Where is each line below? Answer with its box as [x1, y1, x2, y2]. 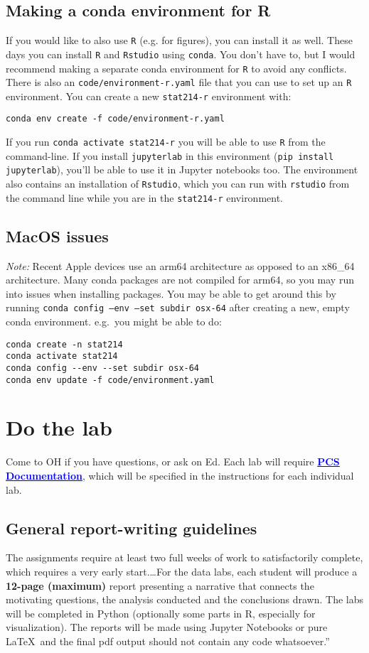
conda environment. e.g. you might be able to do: [6, 314, 222, 329]
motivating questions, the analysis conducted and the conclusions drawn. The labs [6, 592, 364, 607]
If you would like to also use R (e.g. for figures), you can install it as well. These [6, 33, 353, 48]
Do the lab [6, 413, 112, 442]
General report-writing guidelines [6, 517, 257, 539]
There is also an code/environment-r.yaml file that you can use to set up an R [6, 75, 352, 90]
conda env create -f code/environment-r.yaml [6, 114, 225, 124]
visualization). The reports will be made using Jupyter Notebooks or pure [6, 620, 328, 635]
